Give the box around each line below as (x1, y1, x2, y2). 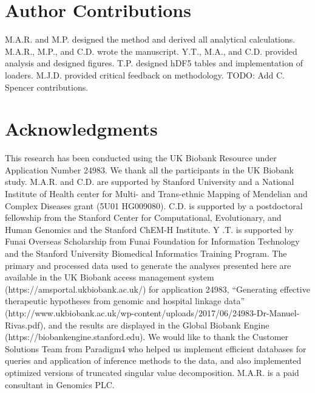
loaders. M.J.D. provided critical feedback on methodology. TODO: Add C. (5, 68, 285, 81)
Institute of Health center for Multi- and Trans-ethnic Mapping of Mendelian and (5, 187, 308, 200)
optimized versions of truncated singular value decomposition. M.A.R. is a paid (5, 366, 299, 378)
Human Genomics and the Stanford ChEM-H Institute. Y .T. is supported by (5, 223, 294, 235)
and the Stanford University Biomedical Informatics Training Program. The (5, 246, 287, 259)
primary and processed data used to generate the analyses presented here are (5, 259, 291, 271)
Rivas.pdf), (5, 318, 46, 331)
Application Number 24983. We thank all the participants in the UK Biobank (5, 163, 294, 176)
